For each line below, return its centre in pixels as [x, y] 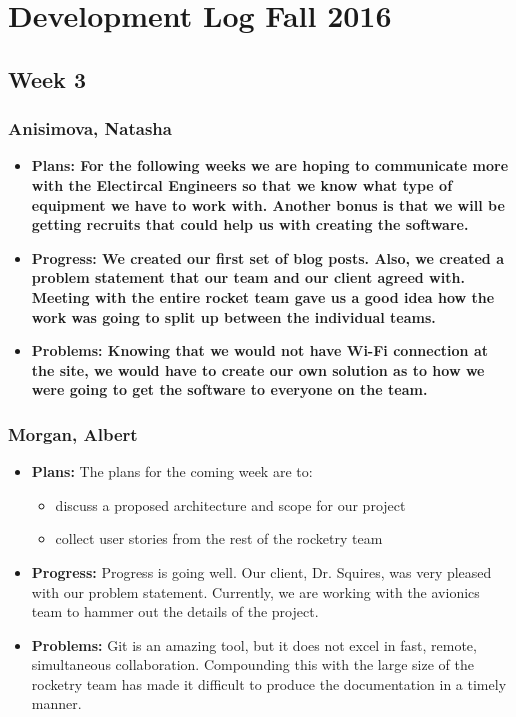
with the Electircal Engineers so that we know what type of [242, 184]
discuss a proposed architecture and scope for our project [230, 504]
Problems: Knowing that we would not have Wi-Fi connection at [259, 350]
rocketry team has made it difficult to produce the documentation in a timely [269, 683]
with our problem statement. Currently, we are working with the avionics [255, 591]
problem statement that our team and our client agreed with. [248, 277]
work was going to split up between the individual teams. [233, 316]
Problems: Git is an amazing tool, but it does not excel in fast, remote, [254, 644]
